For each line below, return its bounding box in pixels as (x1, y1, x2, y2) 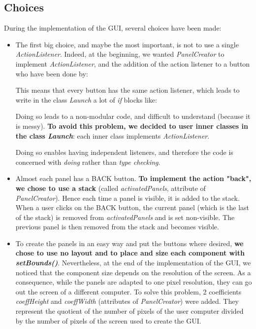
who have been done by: (15, 68, 88, 78)
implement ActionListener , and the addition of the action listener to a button (15, 58, 250, 69)
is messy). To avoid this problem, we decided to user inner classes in (15, 120, 248, 131)
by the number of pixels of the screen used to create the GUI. (15, 315, 201, 326)
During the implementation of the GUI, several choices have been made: (4, 23, 222, 33)
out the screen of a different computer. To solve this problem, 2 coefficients (15, 286, 242, 296)
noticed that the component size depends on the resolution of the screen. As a (15, 267, 251, 277)
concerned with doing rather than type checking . (15, 156, 160, 167)
